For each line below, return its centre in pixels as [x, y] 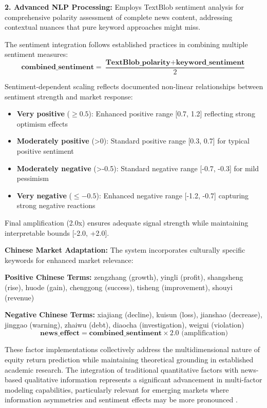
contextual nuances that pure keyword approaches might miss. [103, 27]
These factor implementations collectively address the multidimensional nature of [132, 349]
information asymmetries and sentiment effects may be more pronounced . [121, 400]
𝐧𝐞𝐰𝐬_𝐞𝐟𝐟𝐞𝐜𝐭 [60, 333]
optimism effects [42, 123]
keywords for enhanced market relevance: [69, 260]
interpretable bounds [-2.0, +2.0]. [57, 232]
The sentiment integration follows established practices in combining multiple [126, 44]
